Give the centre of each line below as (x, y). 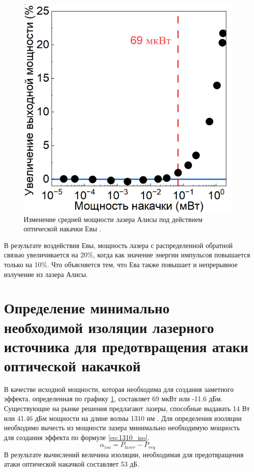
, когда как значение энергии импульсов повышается (171, 255)
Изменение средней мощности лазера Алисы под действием (113, 219)
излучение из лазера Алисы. (46, 274)
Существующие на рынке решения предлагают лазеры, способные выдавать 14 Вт (127, 408)
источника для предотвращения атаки (126, 346)
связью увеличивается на (41, 255)
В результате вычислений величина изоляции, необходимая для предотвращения (124, 454)
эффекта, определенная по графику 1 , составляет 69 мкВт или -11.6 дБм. (113, 399)
